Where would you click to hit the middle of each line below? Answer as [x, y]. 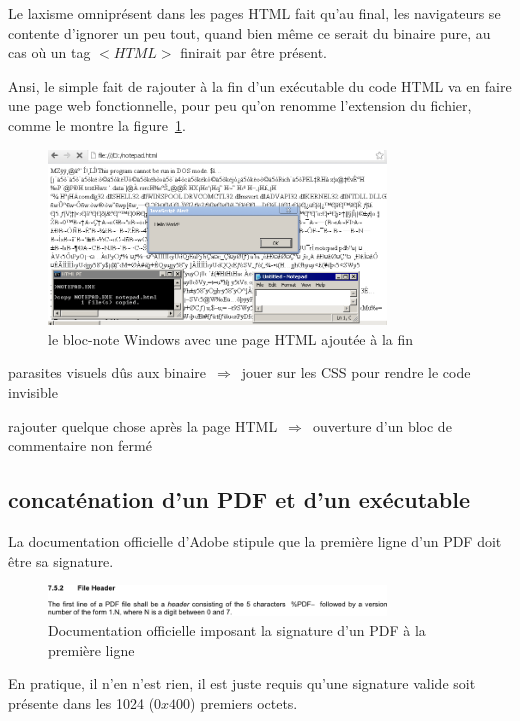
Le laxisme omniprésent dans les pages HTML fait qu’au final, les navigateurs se [254, 13]
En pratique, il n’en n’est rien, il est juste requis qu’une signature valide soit [242, 683]
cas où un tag [49, 52]
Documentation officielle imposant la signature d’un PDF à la [237, 629]
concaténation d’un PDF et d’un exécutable [239, 499]
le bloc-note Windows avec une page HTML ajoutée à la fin [231, 338]
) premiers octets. [244, 702]
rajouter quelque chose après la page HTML [143, 425]
